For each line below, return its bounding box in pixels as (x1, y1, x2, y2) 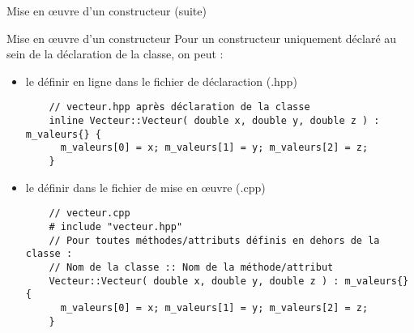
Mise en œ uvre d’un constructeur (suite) (6, 2, 207, 19)
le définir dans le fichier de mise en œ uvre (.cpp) (25, 178, 266, 195)
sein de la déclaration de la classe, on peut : (6, 45, 224, 62)
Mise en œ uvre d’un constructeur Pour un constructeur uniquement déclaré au (6, 29, 397, 46)
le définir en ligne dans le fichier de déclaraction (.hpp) (25, 72, 297, 89)
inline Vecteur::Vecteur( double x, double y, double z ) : (49, 115, 380, 127)
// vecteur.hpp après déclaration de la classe (49, 101, 310, 113)
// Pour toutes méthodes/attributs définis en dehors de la (49, 234, 380, 246)
